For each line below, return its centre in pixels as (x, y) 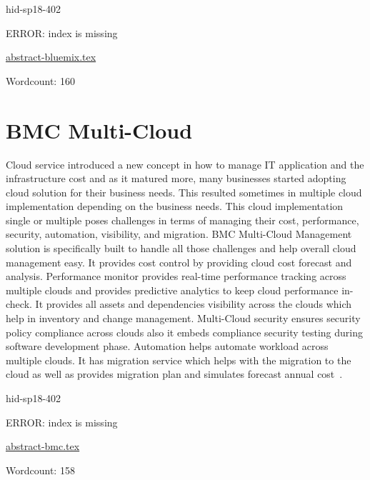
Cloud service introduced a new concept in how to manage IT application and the (185, 164)
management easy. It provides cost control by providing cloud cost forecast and (179, 262)
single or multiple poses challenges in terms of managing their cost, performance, (182, 220)
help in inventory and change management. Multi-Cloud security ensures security (183, 318)
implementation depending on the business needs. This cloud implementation (175, 206)
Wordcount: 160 (40, 80)
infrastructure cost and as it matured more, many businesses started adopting (176, 178)
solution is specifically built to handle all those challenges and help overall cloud (181, 248)
